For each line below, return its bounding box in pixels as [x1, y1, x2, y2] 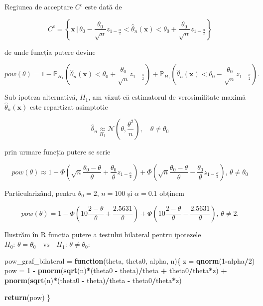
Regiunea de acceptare [4, 1, 73, 11]
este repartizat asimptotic [29, 101, 108, 112]
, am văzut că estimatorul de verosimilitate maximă [88, 92, 246, 102]
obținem [159, 187, 185, 198]
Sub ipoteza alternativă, [4, 92, 78, 102]
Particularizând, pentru [4, 187, 76, 198]
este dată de [85, 1, 122, 11]
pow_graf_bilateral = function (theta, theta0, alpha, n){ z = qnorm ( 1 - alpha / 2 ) [4, 255, 255, 266]
